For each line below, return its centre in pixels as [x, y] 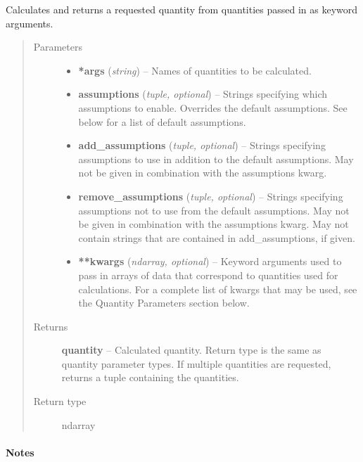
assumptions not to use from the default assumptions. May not [214, 210]
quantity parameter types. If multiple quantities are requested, [196, 363]
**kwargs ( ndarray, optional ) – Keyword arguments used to [210, 261]
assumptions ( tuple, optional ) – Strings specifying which [203, 94]
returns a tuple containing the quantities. [150, 377]
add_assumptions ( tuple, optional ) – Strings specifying [202, 145]
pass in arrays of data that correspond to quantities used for [208, 275]
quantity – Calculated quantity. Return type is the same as [191, 350]
